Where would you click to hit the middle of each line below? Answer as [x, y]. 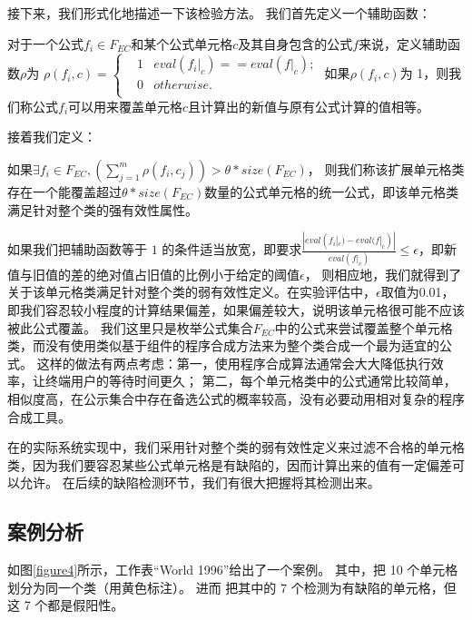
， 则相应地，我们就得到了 [383, 274]
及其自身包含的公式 [295, 43]
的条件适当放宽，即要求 [232, 249]
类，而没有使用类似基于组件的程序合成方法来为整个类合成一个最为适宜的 [223, 345]
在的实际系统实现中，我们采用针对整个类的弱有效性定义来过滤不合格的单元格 [236, 447]
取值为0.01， [418, 292]
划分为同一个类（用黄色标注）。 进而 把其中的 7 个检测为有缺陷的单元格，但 [232, 587]
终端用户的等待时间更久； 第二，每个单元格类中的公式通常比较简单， [251, 381]
